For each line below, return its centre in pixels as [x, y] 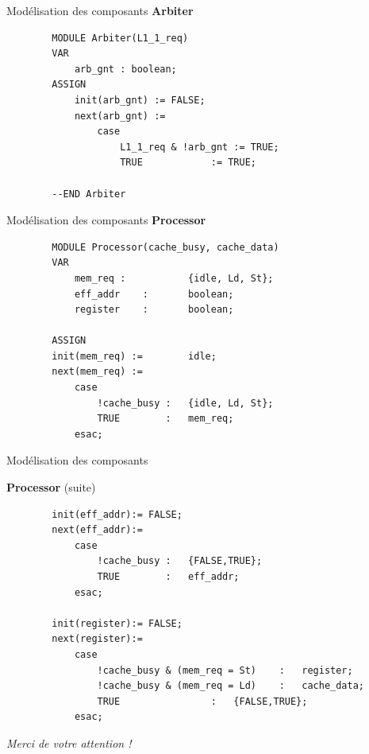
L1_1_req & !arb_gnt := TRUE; [200, 147]
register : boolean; [154, 310]
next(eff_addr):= [97, 530]
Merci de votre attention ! [69, 742]
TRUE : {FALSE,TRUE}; [202, 701]
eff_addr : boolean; [154, 294]
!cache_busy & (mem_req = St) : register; [225, 670]
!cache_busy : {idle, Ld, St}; [185, 403]
